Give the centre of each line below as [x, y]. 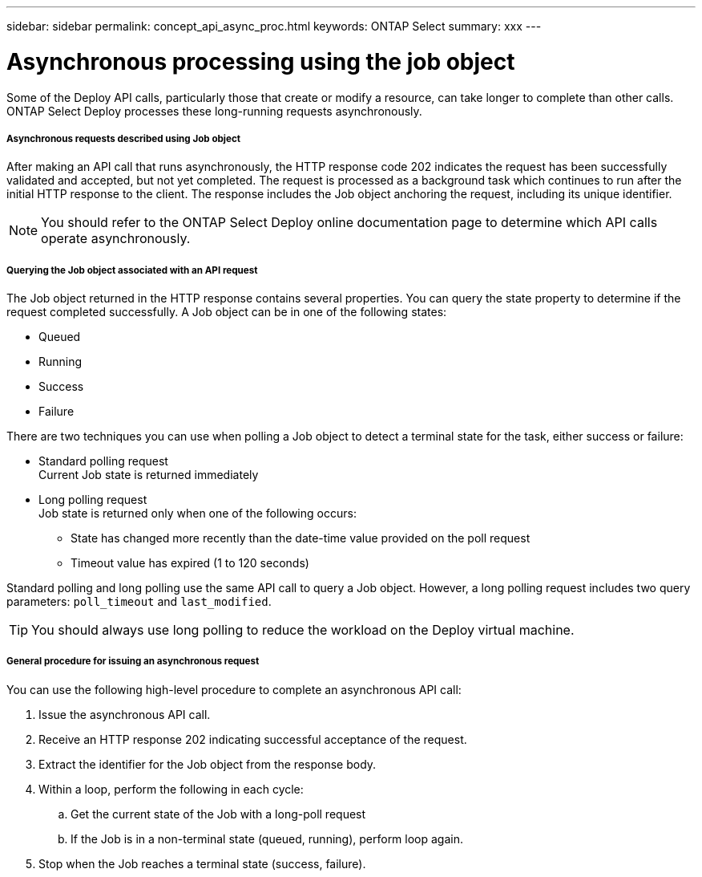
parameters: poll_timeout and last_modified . [139, 602]
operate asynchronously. [116, 239]
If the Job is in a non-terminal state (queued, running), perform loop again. [267, 838]
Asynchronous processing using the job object [261, 61]
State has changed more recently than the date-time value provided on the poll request [301, 538]
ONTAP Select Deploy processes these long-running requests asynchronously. [214, 111]
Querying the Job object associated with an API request [132, 270]
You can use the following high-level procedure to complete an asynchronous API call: [234, 689]
